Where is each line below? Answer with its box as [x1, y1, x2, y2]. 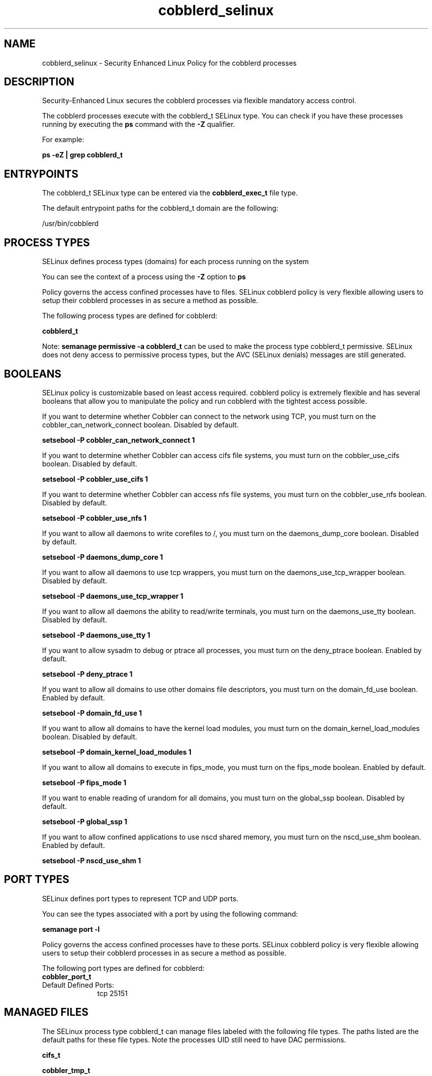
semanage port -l [42, 924, 100, 933]
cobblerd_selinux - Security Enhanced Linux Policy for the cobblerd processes [42, 58, 297, 67]
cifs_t [42, 1050, 61, 1059]
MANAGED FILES [4, 1006, 89, 1019]
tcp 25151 [97, 989, 128, 998]
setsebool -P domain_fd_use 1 [42, 708, 142, 717]
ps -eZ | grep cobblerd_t [42, 151, 123, 159]
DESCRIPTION [4, 76, 74, 88]
